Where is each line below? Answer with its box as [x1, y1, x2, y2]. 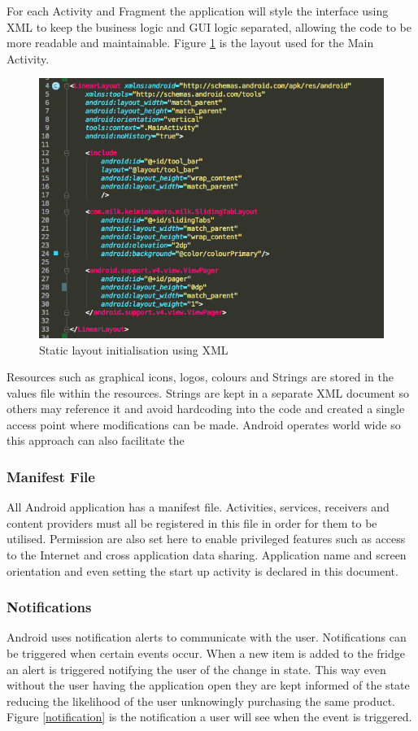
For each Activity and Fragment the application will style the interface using [7, 2, 389, 19]
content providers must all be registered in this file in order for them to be [7, 514, 377, 531]
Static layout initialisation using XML [39, 341, 229, 358]
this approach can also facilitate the [7, 432, 185, 449]
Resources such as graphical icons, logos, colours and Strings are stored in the [7, 368, 394, 385]
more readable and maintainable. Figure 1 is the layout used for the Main [7, 34, 374, 51]
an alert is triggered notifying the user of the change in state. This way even [7, 660, 386, 677]
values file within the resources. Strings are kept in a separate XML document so [7, 384, 410, 401]
